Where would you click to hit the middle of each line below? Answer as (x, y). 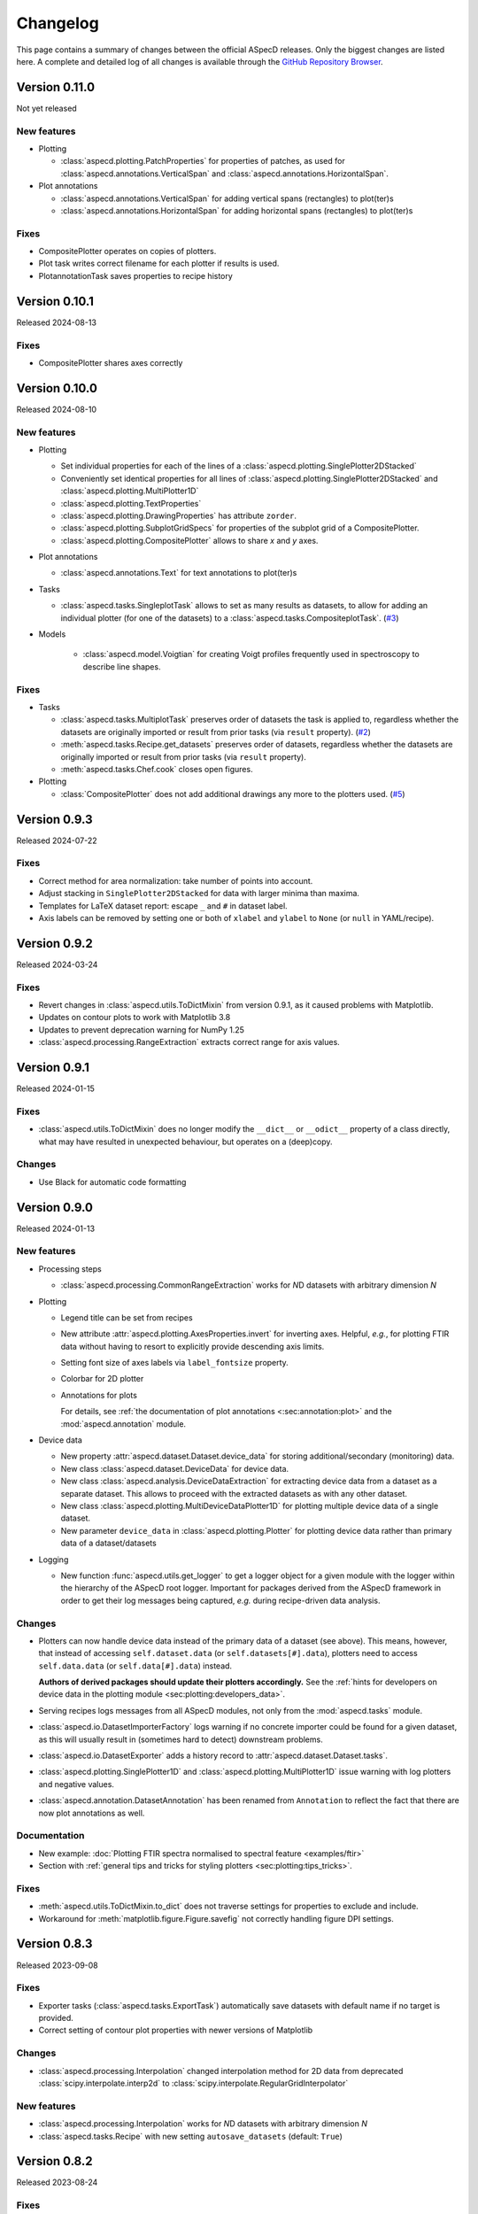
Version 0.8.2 (54, 2161)
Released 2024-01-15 (55, 1088)
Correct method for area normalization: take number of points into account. (176, 880)
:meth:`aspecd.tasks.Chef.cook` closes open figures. (157, 769)
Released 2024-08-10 (57, 409)
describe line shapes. (122, 666)
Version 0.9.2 (54, 943)
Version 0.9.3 (54, 819)
